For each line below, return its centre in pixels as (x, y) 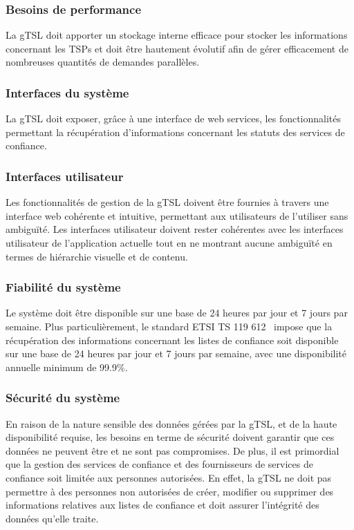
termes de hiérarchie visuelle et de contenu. (97, 256)
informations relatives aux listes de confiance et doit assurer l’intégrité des (162, 505)
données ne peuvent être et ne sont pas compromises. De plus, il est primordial (173, 450)
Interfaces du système (67, 92)
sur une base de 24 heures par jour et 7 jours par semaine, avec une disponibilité (176, 353)
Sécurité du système (63, 398)
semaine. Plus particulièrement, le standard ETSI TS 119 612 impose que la (169, 326)
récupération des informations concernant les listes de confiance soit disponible (172, 340)
